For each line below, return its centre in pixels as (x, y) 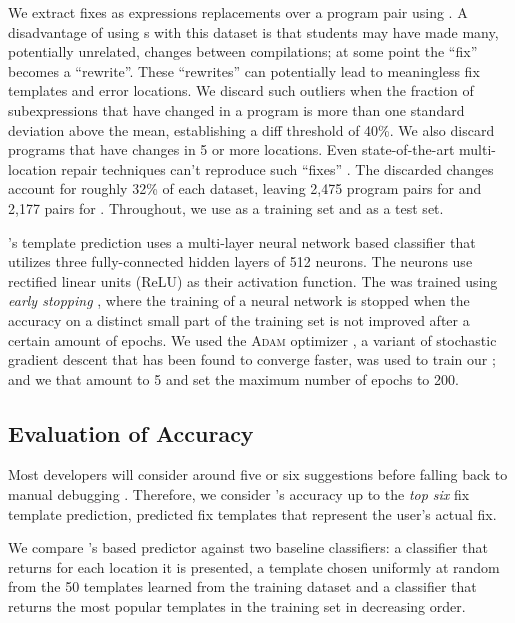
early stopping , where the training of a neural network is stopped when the (239, 300)
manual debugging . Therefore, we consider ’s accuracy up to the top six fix (239, 494)
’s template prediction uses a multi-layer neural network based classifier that (242, 241)
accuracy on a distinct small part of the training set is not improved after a (239, 319)
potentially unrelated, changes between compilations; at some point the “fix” (243, 51)
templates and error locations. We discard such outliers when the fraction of (241, 90)
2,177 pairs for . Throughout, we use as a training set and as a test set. (226, 207)
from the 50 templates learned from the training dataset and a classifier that (242, 586)
